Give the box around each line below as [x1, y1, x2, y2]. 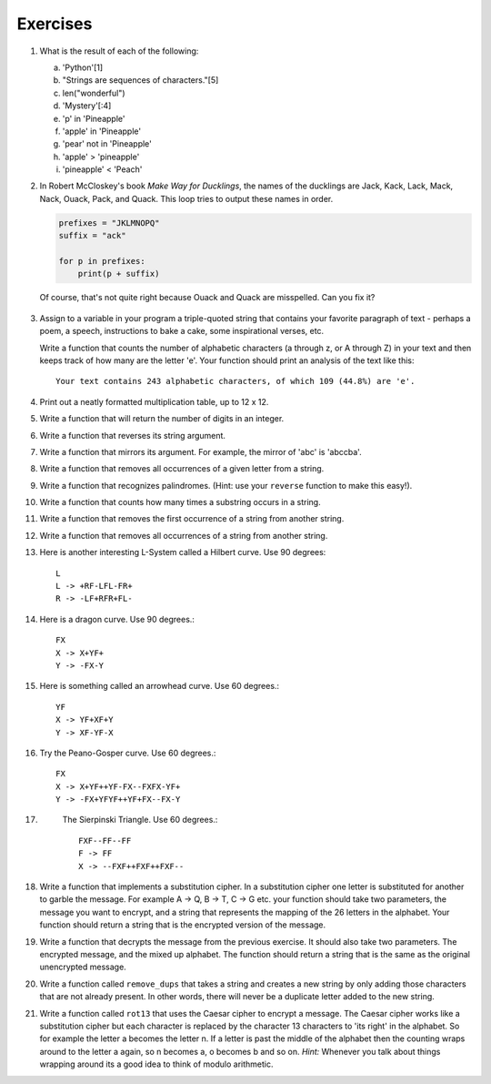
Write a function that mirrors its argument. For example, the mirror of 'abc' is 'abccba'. [39, 446, 363, 457]
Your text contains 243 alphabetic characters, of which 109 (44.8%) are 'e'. [55, 376, 416, 387]
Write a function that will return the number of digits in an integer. [39, 413, 285, 424]
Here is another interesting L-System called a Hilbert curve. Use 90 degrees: [39, 547, 326, 558]
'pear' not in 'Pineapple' [62, 138, 152, 149]
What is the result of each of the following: [39, 46, 199, 56]
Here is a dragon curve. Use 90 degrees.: [39, 613, 195, 624]
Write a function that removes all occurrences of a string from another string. [39, 530, 328, 541]
